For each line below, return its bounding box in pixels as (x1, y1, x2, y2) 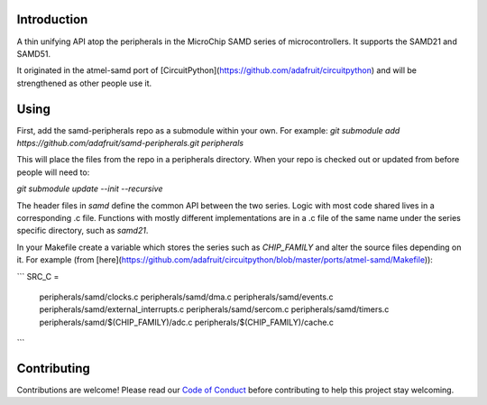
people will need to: (16, 167, 90, 178)
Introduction (16, 12, 88, 27)
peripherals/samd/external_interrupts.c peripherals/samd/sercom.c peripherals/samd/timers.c (39, 304, 390, 315)
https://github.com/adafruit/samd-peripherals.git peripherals (16, 137, 243, 148)
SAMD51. (16, 48, 51, 59)
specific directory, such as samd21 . (16, 226, 149, 236)
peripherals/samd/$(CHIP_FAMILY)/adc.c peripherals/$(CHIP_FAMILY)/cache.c (39, 317, 334, 327)
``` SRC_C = (16, 271, 60, 281)
